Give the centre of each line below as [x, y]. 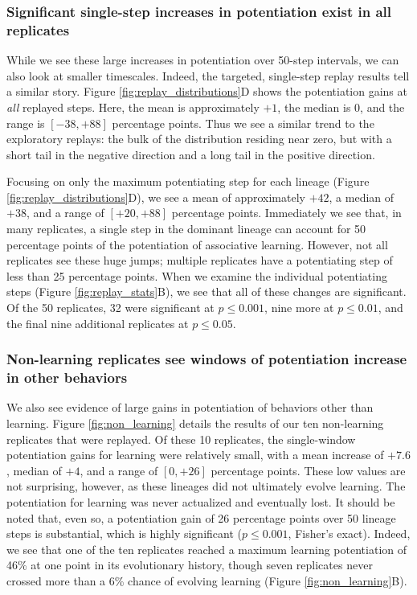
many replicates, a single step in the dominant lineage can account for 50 [186, 229]
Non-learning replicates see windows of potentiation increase [207, 359]
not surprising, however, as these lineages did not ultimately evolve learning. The [206, 486]
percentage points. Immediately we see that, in [286, 213]
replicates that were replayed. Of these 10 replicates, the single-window [181, 439]
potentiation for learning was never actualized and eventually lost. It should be [201, 501]
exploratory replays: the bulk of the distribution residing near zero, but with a [199, 139]
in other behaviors [67, 378]
